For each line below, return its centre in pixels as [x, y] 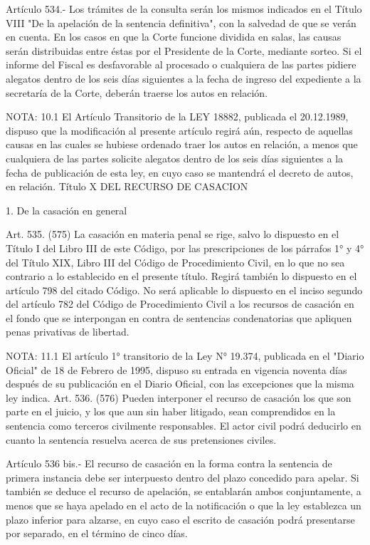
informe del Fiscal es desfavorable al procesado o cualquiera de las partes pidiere [181, 64]
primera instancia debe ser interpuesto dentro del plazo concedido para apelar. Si [183, 477]
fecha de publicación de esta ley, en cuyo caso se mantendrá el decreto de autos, [180, 172]
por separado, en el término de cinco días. [97, 533]
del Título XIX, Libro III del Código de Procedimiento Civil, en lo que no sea [175, 262]
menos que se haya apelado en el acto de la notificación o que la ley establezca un [184, 505]
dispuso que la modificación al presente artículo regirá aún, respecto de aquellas [179, 130]
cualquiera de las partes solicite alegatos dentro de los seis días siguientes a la [175, 158]
